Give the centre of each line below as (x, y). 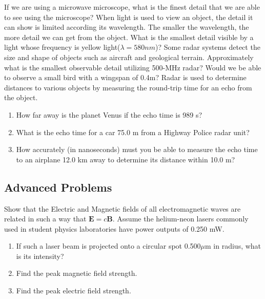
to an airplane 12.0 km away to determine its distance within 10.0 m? (126, 159)
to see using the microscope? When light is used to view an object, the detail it (129, 17)
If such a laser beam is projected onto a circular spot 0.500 (108, 246)
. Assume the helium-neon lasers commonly (180, 219)
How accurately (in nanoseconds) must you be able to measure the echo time (137, 149)
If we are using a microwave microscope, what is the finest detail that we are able (132, 7)
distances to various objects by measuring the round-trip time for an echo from (128, 87)
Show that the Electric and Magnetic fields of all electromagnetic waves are (123, 208)
